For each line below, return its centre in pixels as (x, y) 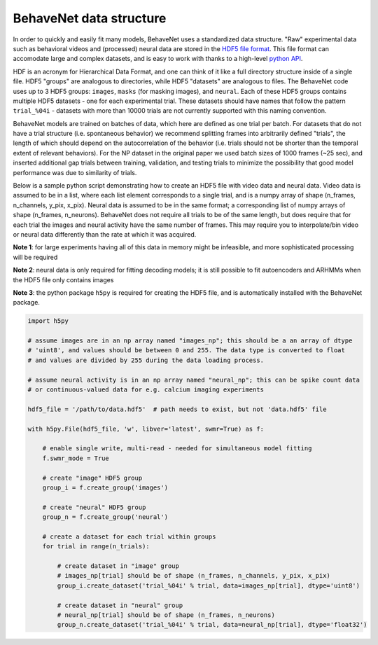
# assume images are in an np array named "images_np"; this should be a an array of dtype (190, 341)
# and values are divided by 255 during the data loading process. (146, 360)
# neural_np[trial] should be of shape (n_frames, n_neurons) (166, 615)
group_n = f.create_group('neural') (105, 517)
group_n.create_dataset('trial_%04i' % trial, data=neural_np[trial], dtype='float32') (212, 625)
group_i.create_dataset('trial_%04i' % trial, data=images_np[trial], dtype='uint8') (209, 585)
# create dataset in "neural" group (120, 605)
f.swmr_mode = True (76, 458)
